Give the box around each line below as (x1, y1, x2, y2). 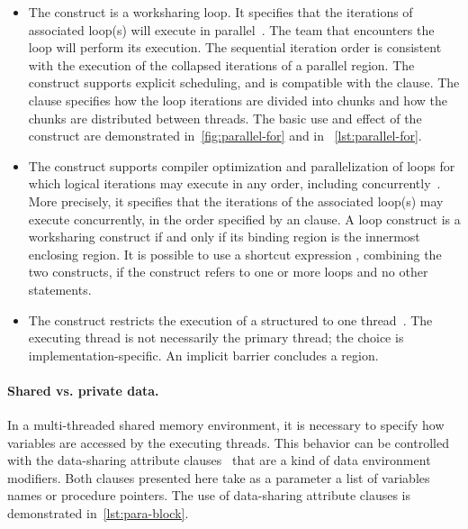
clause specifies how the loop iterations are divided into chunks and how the (28, 90, 447, 109)
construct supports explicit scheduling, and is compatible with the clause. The (28, 73, 460, 92)
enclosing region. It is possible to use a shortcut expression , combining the (28, 244, 442, 263)
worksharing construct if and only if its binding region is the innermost (28, 227, 420, 246)
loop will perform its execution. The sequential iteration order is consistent (28, 38, 442, 57)
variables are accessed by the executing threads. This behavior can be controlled (7, 433, 449, 451)
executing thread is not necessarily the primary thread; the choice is (28, 328, 404, 347)
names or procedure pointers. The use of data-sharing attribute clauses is (7, 486, 410, 505)
